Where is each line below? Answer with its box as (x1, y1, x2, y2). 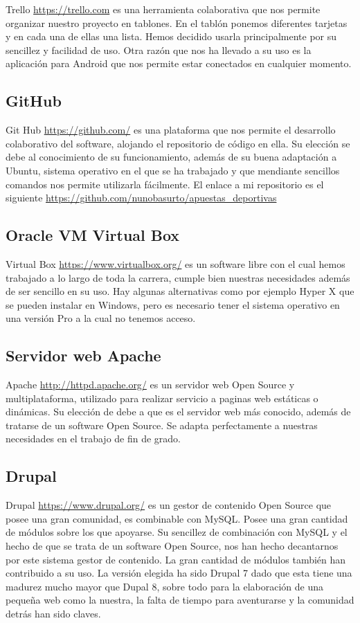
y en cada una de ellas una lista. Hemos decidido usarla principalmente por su (6, 29, 337, 44)
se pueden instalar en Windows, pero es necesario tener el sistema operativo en (6, 297, 340, 311)
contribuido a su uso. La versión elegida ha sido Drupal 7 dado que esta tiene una (6, 566, 352, 580)
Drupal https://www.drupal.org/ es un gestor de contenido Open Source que (6, 498, 332, 512)
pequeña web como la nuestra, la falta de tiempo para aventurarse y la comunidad (6, 593, 354, 607)
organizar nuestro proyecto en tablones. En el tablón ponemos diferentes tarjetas (6, 15, 348, 30)
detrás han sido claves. (6, 606, 101, 621)
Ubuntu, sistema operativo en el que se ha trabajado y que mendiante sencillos (6, 163, 340, 177)
